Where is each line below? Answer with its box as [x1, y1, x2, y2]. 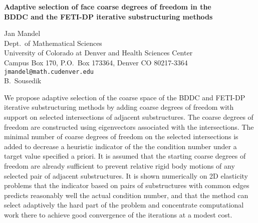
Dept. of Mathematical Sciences [4, 37, 102, 48]
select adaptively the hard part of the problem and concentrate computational [4, 200, 244, 210]
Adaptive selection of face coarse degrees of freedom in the [4, 1, 211, 11]
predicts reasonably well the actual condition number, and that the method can [4, 190, 248, 200]
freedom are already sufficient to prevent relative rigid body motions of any [4, 160, 235, 171]
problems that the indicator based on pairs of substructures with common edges [4, 180, 249, 191]
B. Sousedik [4, 75, 42, 86]
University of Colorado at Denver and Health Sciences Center [4, 47, 193, 58]
